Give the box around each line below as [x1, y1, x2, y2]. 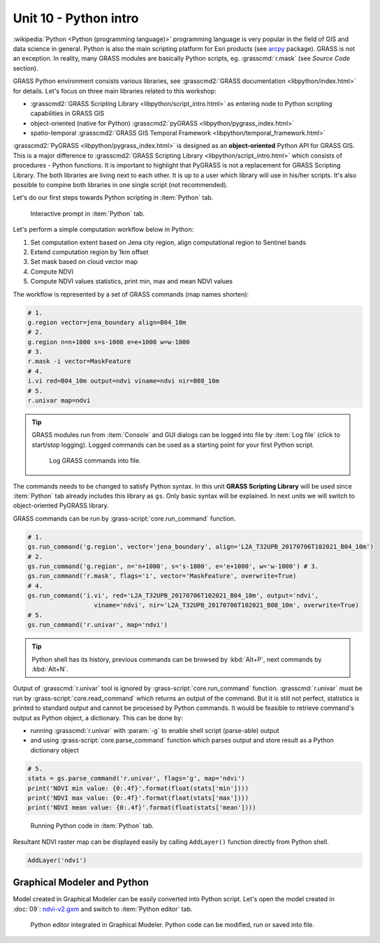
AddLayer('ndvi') [27, 856, 87, 864]
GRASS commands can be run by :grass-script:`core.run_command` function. [13, 514, 236, 523]
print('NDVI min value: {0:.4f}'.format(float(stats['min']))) [27, 784, 249, 792]
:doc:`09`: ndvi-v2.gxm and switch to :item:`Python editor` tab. [13, 905, 193, 913]
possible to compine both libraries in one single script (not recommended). [13, 181, 228, 189]
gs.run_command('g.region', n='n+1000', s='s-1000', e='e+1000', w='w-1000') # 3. [27, 562, 319, 570]
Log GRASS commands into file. [49, 456, 141, 465]
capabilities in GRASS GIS [30, 109, 105, 118]
